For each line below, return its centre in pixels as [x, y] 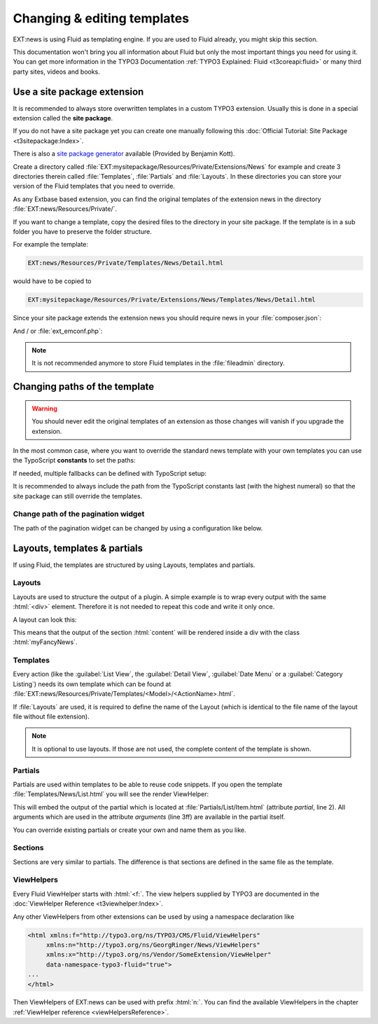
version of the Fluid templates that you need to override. [94, 186]
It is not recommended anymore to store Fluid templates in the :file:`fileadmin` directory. [158, 363]
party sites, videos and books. [57, 71]
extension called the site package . [63, 118]
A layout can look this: [45, 620]
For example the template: [51, 245]
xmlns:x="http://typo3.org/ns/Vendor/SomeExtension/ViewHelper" [159, 955]
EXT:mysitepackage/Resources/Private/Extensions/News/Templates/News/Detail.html [172, 300]
